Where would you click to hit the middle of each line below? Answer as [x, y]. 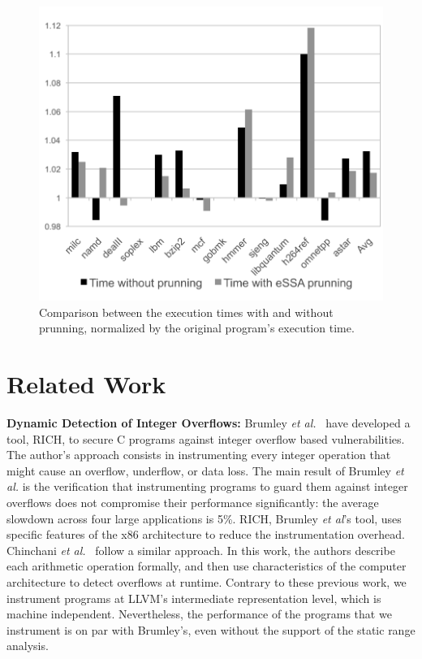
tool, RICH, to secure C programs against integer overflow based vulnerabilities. [206, 438]
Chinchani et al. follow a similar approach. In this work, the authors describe [201, 550]
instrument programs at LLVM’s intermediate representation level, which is [194, 598]
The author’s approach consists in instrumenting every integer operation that [199, 455]
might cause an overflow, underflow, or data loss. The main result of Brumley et [205, 470]
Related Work [86, 384]
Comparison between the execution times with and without [186, 312]
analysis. [28, 646]
